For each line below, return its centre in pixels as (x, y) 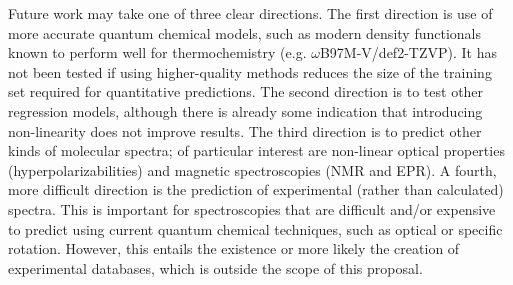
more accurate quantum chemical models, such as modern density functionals (244, 32)
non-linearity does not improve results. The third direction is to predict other (245, 130)
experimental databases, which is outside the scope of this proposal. (215, 267)
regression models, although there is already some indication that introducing (245, 110)
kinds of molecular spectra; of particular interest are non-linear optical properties (256, 150)
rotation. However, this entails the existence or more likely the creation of (234, 248)
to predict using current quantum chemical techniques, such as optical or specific (255, 228)
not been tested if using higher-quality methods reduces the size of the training (250, 71)
